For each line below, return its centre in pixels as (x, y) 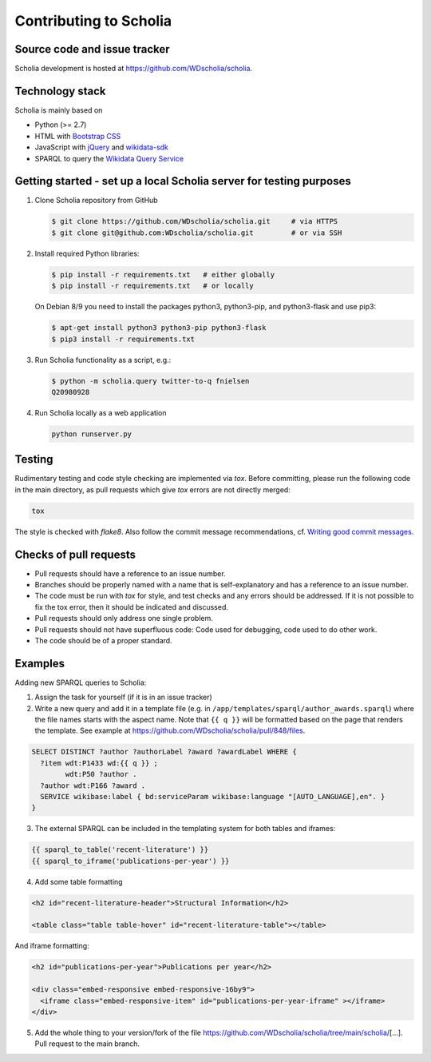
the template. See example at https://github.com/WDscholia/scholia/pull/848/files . (170, 730)
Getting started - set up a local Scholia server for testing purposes (183, 181)
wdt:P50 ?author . (101, 774)
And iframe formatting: (52, 946)
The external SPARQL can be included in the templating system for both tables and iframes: (185, 829)
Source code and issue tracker (93, 49)
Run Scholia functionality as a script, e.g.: (103, 360)
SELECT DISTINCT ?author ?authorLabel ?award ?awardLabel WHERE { (164, 752)
